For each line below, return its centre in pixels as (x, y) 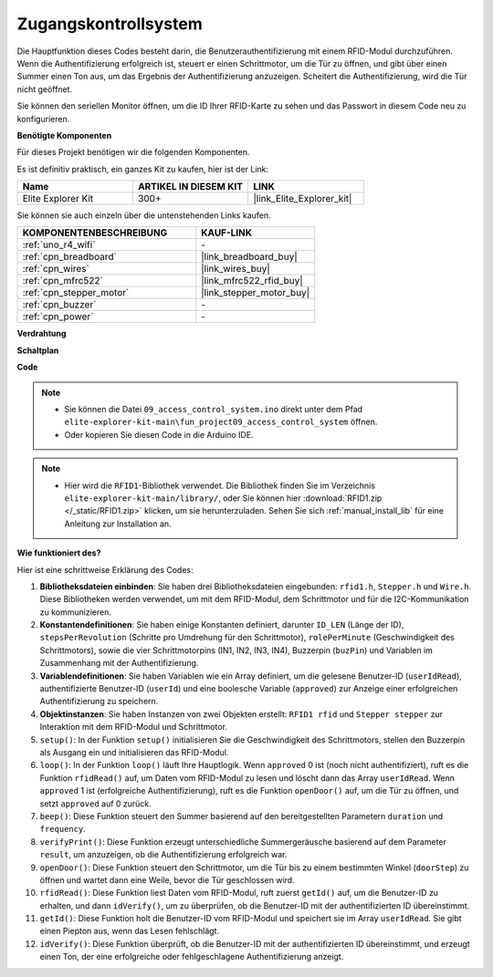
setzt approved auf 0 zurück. (96, 804)
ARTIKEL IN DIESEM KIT (190, 187)
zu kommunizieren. (75, 612)
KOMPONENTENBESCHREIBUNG (95, 233)
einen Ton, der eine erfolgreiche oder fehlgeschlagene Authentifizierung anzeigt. (192, 957)
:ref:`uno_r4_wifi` (59, 244)
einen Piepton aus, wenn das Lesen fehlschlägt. (129, 931)
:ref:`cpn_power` (58, 317)
